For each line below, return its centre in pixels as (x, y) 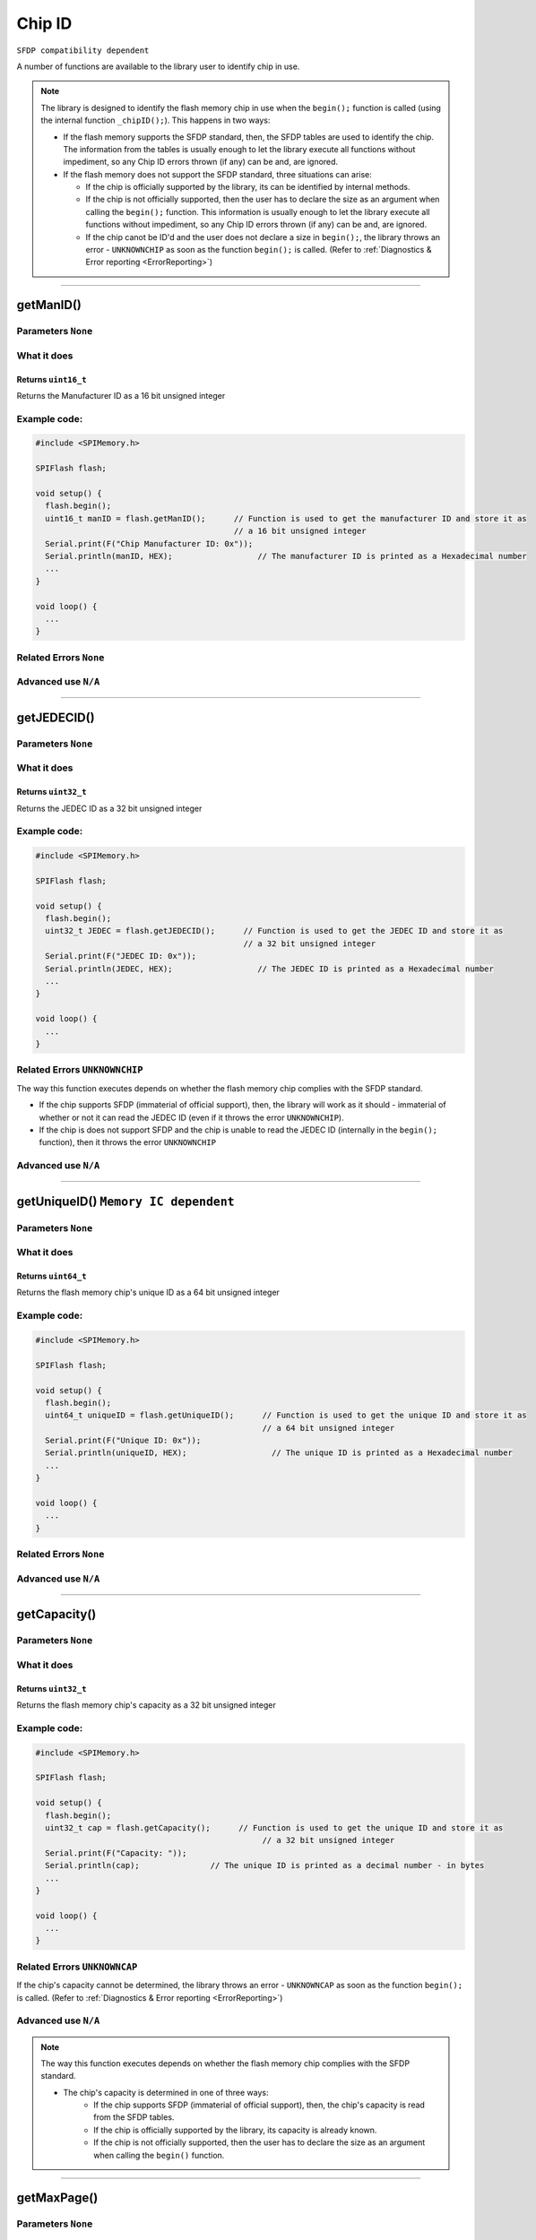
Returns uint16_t (52, 379)
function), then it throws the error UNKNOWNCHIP (128, 1142)
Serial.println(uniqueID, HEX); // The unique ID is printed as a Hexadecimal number (279, 1453)
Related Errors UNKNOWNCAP (77, 1967)
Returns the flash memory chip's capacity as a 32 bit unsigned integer (147, 1705)
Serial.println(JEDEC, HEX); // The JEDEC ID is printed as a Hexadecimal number (270, 969)
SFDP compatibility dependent (83, 50)
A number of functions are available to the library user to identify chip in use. (158, 66)
